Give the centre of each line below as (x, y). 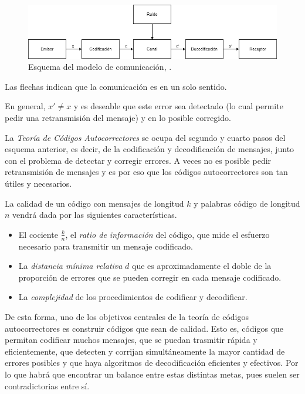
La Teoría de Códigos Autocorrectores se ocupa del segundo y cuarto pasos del (145, 137)
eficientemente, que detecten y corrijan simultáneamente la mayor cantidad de (145, 351)
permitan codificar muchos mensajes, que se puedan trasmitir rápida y (131, 340)
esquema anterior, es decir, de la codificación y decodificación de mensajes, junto (150, 149)
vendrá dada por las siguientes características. (95, 215)
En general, (25, 106)
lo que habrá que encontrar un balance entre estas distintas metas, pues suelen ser (152, 374)
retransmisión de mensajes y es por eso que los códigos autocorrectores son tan (146, 172)
